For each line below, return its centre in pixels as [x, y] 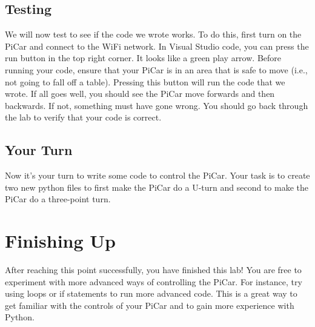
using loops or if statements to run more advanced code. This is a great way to [151, 293]
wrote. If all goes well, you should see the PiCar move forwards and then [140, 94]
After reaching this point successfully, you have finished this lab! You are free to [153, 270]
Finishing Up [60, 241]
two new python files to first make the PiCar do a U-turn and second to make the [157, 187]
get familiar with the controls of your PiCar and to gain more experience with [150, 305]
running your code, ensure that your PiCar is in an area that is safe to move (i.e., [156, 69]
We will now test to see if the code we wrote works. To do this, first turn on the [153, 34]
